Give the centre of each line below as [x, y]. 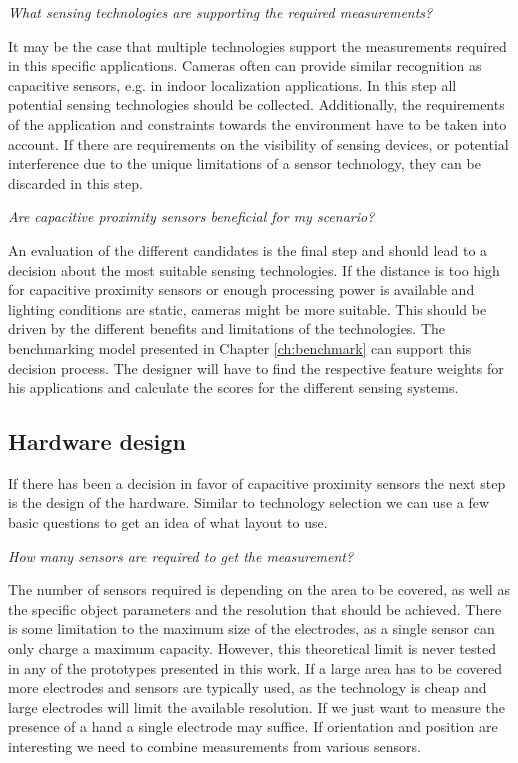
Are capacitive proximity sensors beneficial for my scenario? [191, 216]
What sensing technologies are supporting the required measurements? [220, 12]
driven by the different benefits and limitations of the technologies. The [227, 328]
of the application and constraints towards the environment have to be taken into [257, 123]
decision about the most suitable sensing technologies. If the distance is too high [254, 269]
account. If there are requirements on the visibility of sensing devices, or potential [258, 143]
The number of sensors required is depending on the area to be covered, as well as [259, 589]
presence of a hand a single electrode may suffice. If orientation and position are [253, 726]
